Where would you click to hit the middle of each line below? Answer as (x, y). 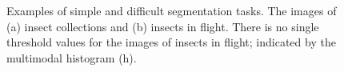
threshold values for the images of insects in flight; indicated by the (171, 42)
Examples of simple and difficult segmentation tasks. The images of (172, 11)
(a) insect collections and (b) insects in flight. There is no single (163, 26)
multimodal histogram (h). (72, 57)
